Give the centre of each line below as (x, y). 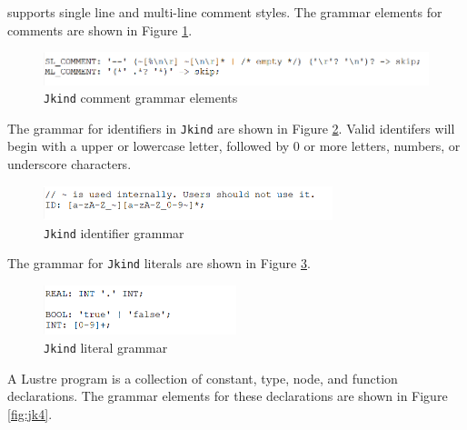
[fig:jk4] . (30, 413)
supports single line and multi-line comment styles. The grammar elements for (225, 12)
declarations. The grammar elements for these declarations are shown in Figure (228, 396)
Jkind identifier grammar (114, 232)
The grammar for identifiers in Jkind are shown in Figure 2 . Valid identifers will (231, 128)
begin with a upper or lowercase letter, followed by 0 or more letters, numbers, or (234, 146)
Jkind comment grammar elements (141, 98)
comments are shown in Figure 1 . (100, 30)
